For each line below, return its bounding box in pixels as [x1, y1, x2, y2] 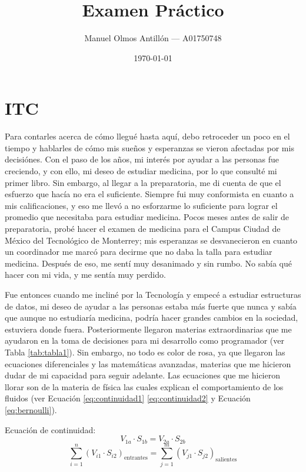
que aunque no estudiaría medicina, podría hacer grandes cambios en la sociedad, [5, 311, 298, 324]
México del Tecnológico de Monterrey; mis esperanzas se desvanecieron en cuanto [5, 234, 298, 246]
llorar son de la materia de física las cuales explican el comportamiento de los [5, 380, 284, 393]
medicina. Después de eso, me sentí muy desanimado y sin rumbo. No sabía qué [5, 257, 292, 269]
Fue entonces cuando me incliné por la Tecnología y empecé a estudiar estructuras [5, 288, 301, 300]
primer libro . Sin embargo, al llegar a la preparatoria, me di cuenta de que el [5, 176, 281, 188]
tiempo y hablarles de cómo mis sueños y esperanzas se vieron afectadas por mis [5, 141, 294, 154]
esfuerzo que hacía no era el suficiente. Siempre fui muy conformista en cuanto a [5, 188, 294, 200]
